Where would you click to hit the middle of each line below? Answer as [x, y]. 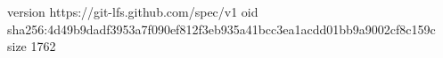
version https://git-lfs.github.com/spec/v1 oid [133, 11]
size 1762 [32, 46]
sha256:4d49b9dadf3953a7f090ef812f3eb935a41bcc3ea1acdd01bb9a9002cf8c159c [221, 29]
